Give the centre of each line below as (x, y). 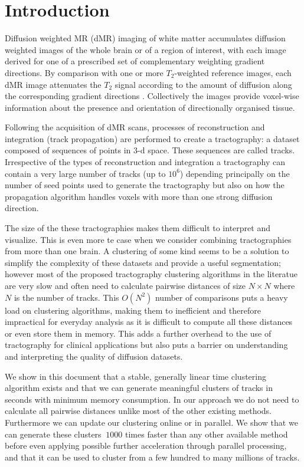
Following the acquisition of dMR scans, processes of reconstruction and (135, 127)
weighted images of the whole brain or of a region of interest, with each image (146, 49)
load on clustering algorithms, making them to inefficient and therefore (133, 310)
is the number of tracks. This (66, 297)
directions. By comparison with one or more (84, 72)
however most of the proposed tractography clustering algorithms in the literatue (151, 274)
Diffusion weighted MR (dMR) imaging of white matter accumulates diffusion (145, 38)
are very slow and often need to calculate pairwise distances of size (125, 285)
